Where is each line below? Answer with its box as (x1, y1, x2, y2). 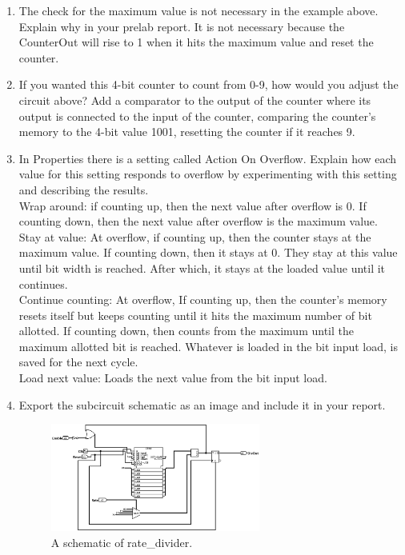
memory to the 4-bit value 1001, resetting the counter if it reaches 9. (18, 123, 355, 140)
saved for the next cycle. (18, 353, 138, 370)
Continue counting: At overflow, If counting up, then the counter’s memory (18, 291, 387, 308)
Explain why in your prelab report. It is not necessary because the (18, 18, 345, 34)
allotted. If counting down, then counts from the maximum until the (18, 322, 354, 339)
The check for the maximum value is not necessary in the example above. (18, 2, 379, 18)
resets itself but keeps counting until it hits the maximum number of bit (18, 306, 372, 323)
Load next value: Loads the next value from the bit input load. (18, 369, 327, 386)
